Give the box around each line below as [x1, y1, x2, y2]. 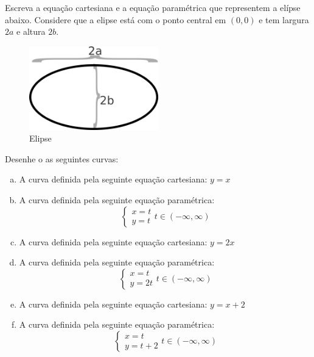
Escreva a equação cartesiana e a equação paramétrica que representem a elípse [5, 1, 301, 13]
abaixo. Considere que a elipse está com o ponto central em [5, 13, 226, 26]
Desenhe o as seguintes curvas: [5, 152, 119, 165]
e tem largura [259, 13, 309, 26]
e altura [16, 25, 46, 38]
